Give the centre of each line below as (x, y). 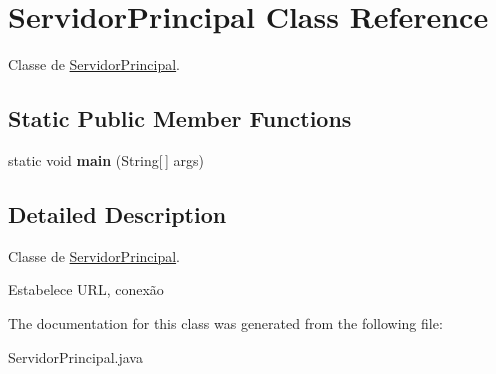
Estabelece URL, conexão (86, 289)
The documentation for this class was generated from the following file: (225, 322)
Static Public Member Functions (180, 118)
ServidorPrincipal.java (75, 356)
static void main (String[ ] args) (106, 159)
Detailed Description (117, 213)
